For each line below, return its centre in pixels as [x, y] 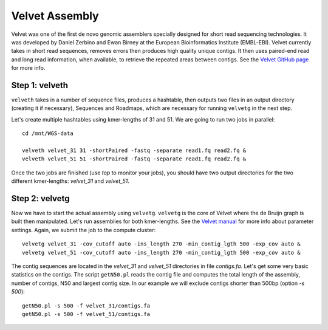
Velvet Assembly [55, 16]
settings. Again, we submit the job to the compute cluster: [84, 230]
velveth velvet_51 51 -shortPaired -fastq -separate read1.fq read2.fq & [134, 159]
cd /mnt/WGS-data [48, 133]
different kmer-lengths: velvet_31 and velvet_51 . [70, 181]
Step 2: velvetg [40, 198]
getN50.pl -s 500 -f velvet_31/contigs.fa [86, 306]
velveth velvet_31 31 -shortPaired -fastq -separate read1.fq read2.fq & [134, 150]
